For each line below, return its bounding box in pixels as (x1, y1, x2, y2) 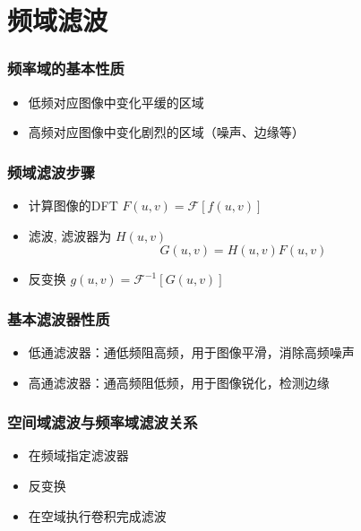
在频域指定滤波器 (28, 446, 129, 465)
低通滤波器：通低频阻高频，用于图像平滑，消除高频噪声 (28, 343, 355, 361)
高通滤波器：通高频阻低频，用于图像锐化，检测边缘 (28, 373, 330, 391)
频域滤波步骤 (7, 160, 96, 183)
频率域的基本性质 (7, 57, 125, 80)
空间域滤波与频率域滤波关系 (7, 411, 198, 433)
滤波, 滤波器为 (28, 226, 112, 244)
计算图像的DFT (28, 196, 118, 214)
